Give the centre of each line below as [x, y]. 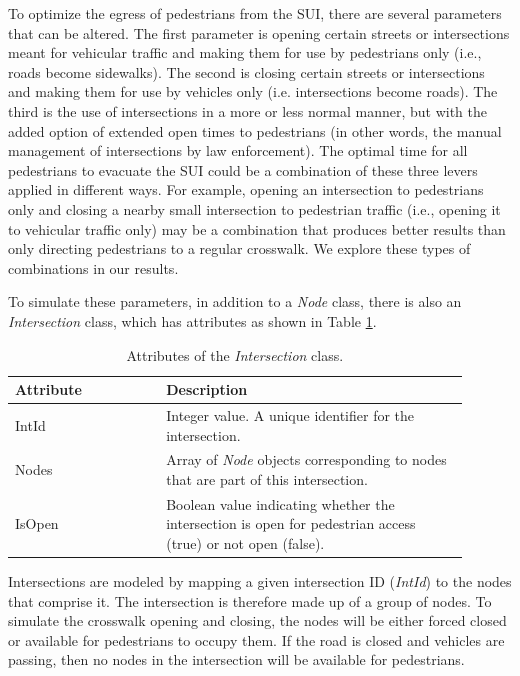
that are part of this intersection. [267, 478]
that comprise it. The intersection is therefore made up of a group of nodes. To [250, 600]
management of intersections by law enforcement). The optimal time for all [238, 150]
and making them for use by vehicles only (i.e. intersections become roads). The [253, 91]
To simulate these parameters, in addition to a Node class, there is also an [235, 301]
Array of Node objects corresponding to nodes [306, 459]
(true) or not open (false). [245, 543]
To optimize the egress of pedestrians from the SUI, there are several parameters [255, 13]
